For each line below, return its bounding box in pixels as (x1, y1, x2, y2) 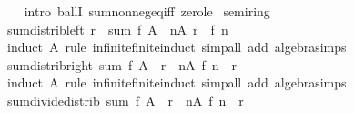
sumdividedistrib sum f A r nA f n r (6, 90, 244, 109)
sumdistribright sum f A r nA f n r (6, 55, 238, 74)
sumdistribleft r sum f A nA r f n (6, 19, 228, 38)
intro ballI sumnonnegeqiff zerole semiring (24, 2, 270, 20)
